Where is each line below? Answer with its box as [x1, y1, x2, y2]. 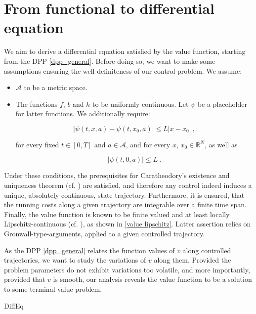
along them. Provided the [154, 255, 231, 265]
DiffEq [4, 300, 24, 311]
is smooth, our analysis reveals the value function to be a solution [53, 274, 252, 284]
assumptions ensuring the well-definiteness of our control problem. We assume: [4, 65, 242, 76]
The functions [15, 98, 58, 109]
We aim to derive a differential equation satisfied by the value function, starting [4, 46, 246, 56]
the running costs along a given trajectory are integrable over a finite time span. [4, 199, 247, 210]
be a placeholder [197, 98, 247, 109]
